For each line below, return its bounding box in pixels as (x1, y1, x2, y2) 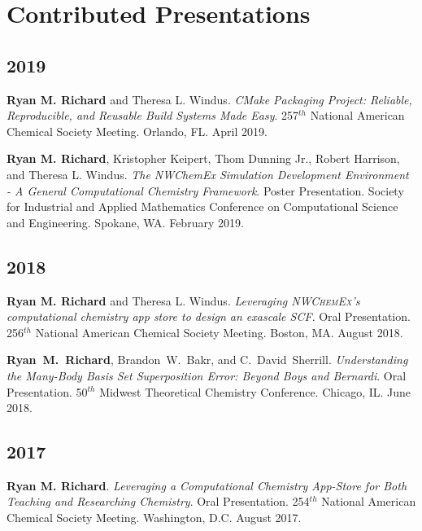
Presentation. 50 (7, 383, 88, 400)
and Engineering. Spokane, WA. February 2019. (7, 213, 244, 230)
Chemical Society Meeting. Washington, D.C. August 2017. (7, 509, 302, 526)
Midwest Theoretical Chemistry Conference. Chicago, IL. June (99, 383, 411, 400)
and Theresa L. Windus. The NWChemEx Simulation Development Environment (7, 165, 409, 182)
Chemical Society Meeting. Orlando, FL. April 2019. (7, 122, 268, 139)
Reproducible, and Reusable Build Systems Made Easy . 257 (7, 107, 299, 124)
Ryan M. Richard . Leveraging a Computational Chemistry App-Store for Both (7, 476, 407, 494)
